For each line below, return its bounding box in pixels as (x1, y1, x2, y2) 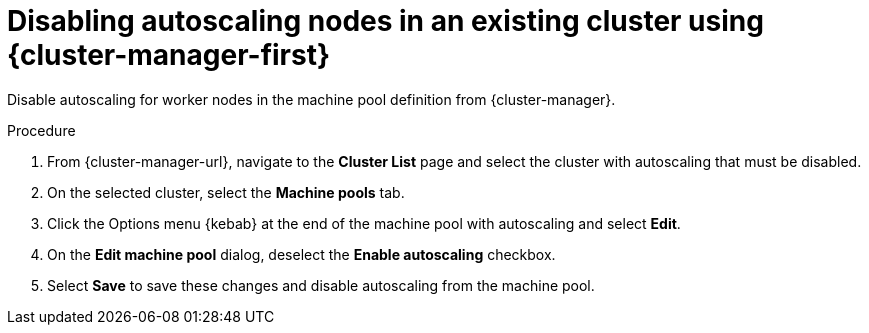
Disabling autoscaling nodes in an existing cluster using (7, 4, 764, 38)
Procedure (7, 121, 76, 139)
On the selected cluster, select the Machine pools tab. (47, 183, 405, 201)
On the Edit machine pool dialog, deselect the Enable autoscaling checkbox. (47, 245, 556, 263)
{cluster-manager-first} (7, 38, 331, 72)
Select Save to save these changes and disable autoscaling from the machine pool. (47, 276, 595, 294)
